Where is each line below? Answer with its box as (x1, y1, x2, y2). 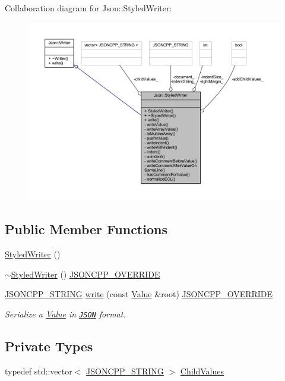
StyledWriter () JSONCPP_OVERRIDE (11, 267, 160, 280)
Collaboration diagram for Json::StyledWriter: (5, 2, 172, 14)
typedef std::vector (5, 364, 72, 377)
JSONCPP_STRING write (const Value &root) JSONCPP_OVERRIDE (5, 288, 273, 300)
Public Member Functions (5, 220, 167, 238)
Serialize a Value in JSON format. (5, 307, 126, 320)
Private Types (5, 337, 93, 355)
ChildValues (180, 364, 224, 377)
